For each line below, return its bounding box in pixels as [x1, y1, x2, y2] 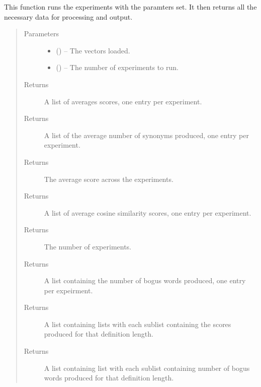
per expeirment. [44, 285, 93, 295]
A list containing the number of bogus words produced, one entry [44, 275, 246, 286]
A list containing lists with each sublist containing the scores [44, 318, 231, 329]
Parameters [24, 28, 59, 39]
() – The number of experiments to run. [56, 62, 179, 73]
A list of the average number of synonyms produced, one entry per [44, 130, 249, 140]
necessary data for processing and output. [4, 11, 133, 22]
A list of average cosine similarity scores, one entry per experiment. [44, 207, 251, 218]
